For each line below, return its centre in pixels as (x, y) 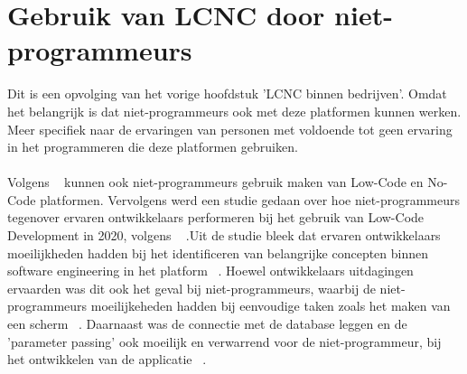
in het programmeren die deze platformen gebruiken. (153, 147)
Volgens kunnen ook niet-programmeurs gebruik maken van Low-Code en (215, 182)
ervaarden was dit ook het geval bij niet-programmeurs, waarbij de (191, 288)
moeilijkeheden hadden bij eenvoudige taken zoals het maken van (271, 306)
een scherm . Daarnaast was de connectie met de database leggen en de (207, 324)
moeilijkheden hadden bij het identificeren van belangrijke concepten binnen (218, 252)
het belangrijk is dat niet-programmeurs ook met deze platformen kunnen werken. (234, 111)
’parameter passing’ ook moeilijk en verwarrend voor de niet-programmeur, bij (224, 341)
